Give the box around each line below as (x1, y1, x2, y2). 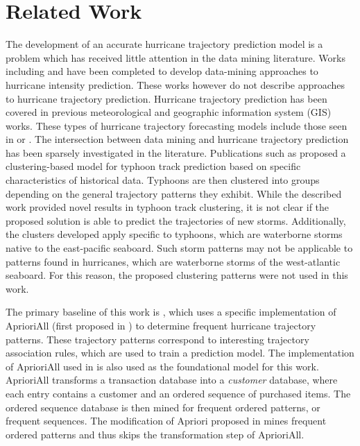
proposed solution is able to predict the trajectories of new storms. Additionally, (6, 213, 346, 228)
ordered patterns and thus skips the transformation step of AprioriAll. (6, 427, 305, 441)
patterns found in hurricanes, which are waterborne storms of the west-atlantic (6, 254, 341, 268)
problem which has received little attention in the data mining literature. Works (6, 50, 345, 65)
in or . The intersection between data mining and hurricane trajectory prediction (6, 132, 349, 146)
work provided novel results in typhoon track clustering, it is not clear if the (6, 200, 329, 214)
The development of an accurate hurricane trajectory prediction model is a (6, 37, 323, 51)
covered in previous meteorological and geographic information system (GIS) (6, 105, 332, 119)
